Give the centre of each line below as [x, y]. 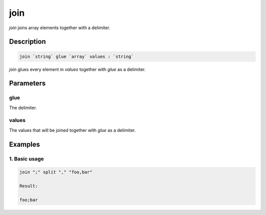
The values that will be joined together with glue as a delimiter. [72, 130]
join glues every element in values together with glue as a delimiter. [77, 69]
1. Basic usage [27, 159]
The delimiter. [23, 107]
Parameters [27, 83]
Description [28, 42]
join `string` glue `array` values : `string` [77, 56]
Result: [29, 186]
